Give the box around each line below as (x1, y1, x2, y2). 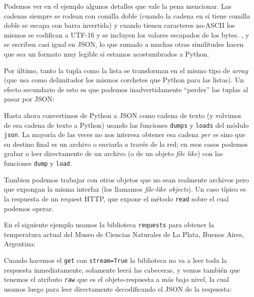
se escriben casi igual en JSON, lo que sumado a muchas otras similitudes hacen (4, 39, 244, 49)
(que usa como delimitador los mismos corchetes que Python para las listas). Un (4, 75, 244, 85)
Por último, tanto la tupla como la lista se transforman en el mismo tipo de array (4, 65, 248, 75)
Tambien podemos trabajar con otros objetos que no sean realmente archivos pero (4, 174, 249, 184)
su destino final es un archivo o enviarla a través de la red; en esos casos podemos (4, 139, 248, 149)
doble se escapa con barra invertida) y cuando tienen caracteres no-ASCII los (4, 20, 235, 30)
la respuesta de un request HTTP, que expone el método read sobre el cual (4, 193, 229, 203)
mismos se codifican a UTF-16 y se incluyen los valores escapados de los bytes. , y (4, 29, 249, 40)
